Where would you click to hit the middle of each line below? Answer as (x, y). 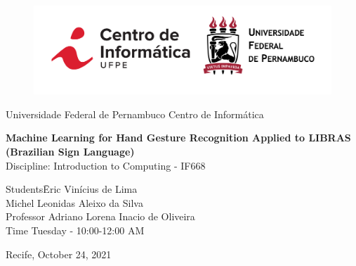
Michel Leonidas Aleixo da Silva (74, 202)
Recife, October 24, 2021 (59, 254)
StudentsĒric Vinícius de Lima (72, 189)
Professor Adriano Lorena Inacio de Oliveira (100, 216)
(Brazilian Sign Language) (70, 152)
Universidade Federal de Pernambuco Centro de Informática (135, 114)
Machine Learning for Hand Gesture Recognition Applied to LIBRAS (178, 138)
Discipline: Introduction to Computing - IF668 (106, 165)
